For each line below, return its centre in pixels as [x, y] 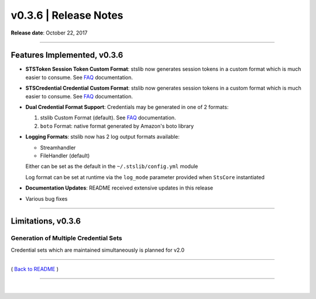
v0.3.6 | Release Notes [67, 15]
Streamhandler [58, 147]
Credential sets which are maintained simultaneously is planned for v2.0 [98, 250]
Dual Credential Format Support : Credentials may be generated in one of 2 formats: [127, 107]
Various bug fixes [47, 198]
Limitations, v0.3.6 [46, 221]
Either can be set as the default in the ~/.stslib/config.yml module [112, 166]
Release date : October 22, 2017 [49, 33]
